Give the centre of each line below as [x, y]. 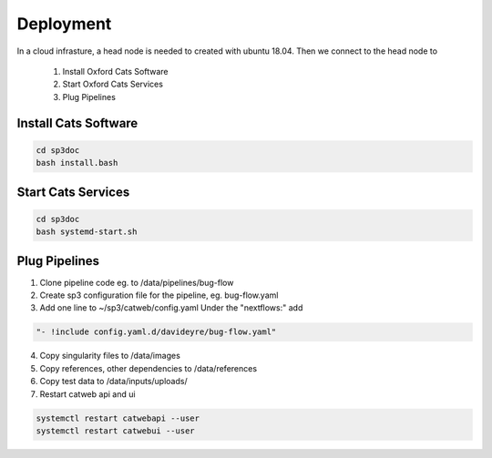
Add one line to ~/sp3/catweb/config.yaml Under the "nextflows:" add [171, 308]
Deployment [64, 24]
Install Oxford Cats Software [115, 71]
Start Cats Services [73, 192]
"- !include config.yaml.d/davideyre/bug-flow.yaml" [156, 332]
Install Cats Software [77, 123]
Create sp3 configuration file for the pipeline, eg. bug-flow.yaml [159, 295]
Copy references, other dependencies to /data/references [149, 368]
